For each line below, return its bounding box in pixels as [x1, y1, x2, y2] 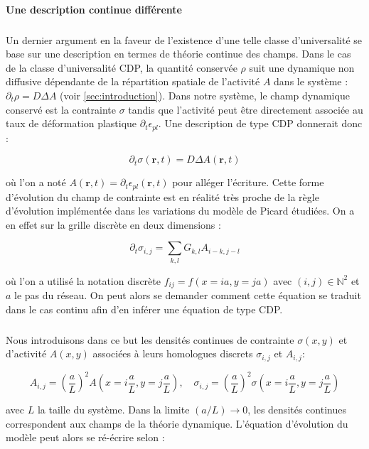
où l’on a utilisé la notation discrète [6, 273, 161, 288]
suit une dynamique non [249, 60, 355, 75]
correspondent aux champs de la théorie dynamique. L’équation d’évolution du [6, 416, 348, 431]
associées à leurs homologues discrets [92, 346, 253, 361]
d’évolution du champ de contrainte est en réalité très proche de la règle [6, 189, 319, 204]
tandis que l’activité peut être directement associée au [128, 102, 363, 117]
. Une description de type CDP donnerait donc [158, 116, 363, 131]
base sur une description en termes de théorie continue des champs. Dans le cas [6, 46, 351, 61]
